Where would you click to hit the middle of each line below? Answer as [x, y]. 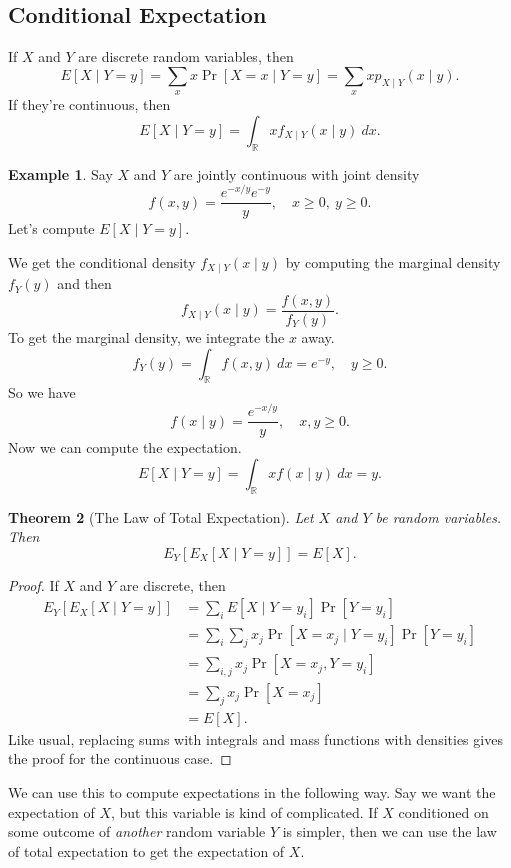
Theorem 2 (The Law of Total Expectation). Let [161, 516]
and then [84, 283]
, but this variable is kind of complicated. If [244, 811]
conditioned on [443, 811]
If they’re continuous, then [89, 104]
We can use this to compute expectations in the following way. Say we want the [252, 792]
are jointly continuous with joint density [296, 173]
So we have [42, 392]
